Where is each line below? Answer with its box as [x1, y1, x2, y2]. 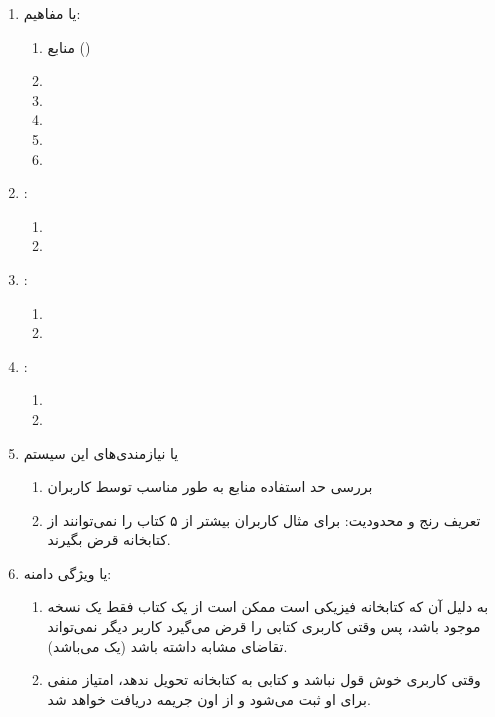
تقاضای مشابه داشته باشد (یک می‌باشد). [47, 635, 288, 656]
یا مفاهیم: [23, 3, 81, 23]
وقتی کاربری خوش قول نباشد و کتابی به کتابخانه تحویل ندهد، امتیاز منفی [47, 669, 481, 690]
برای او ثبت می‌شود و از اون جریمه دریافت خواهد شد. [47, 688, 371, 709]
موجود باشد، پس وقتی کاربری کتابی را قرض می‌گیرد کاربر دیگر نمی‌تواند [47, 616, 481, 637]
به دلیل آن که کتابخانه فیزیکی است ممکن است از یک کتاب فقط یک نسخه [47, 596, 489, 617]
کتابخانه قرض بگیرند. [47, 529, 171, 550]
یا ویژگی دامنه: [23, 562, 112, 583]
